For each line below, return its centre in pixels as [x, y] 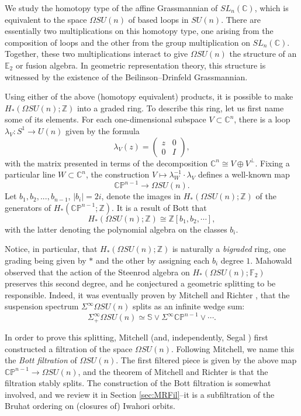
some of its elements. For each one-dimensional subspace [105, 119]
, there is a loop [262, 119]
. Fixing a [272, 163]
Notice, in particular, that [51, 249]
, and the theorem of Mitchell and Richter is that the [173, 371]
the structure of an [263, 54]
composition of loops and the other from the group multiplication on [127, 42]
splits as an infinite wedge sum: [189, 306]
